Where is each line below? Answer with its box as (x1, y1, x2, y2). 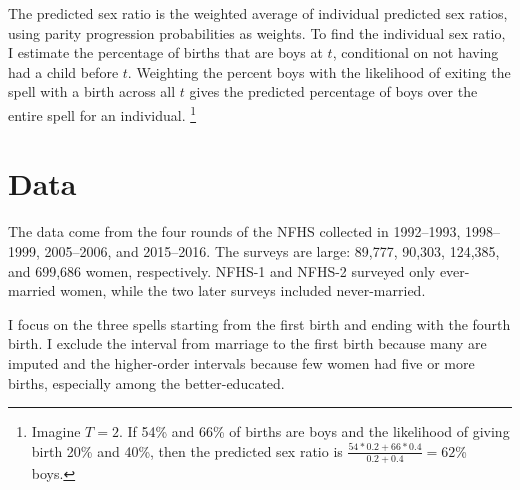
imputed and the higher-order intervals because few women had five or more (8, 352, 475, 373)
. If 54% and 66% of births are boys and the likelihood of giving (118, 421, 510, 442)
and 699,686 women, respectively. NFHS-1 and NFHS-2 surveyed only (8, 260, 436, 281)
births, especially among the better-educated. (8, 372, 285, 393)
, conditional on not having (332, 42, 499, 63)
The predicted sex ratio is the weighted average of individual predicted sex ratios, (8, 3, 508, 23)
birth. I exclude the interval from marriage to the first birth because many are (8, 333, 487, 354)
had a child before (8, 61, 119, 82)
